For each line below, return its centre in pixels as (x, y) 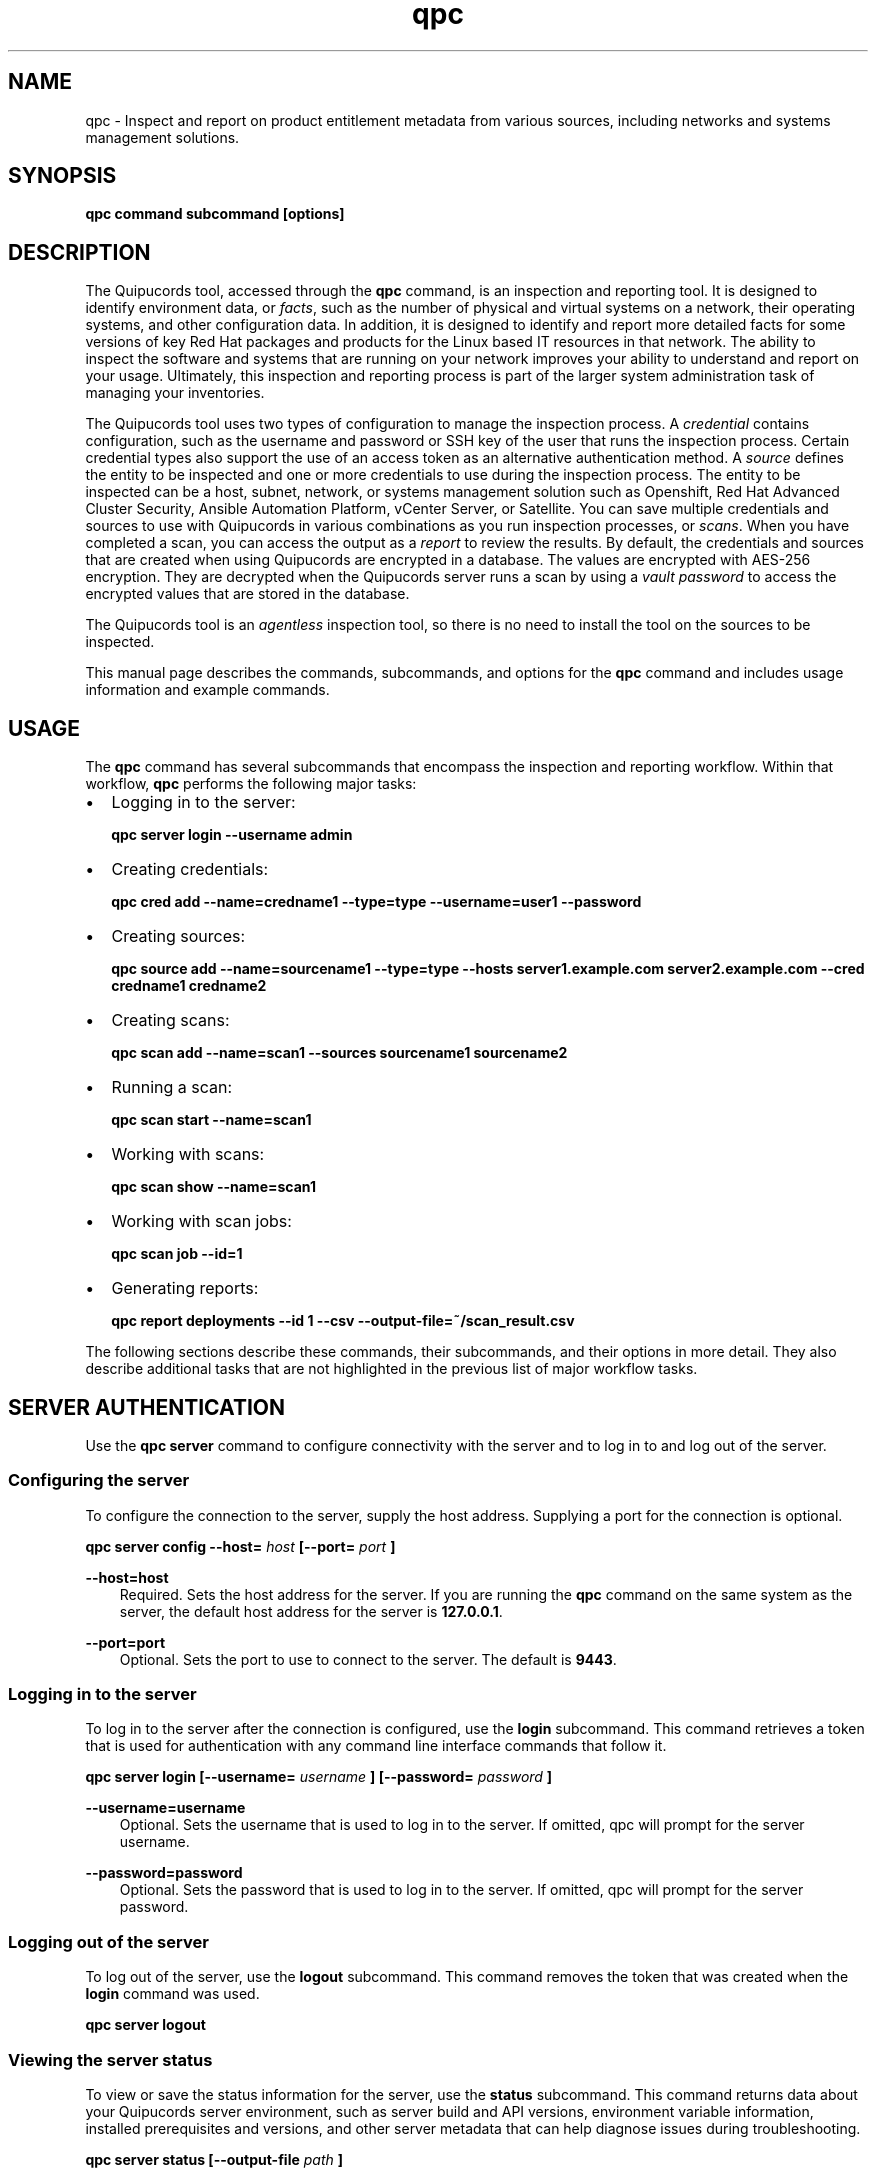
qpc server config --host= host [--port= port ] (240, 1546)
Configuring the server (99, 1480)
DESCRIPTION (79, 252)
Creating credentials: (190, 869)
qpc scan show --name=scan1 (214, 1187)
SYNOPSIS (62, 176)
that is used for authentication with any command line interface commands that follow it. (376, 1746)
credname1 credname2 (189, 986)
